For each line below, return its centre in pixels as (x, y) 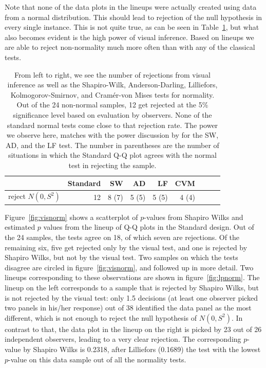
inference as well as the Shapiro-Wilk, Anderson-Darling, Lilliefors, (112, 85)
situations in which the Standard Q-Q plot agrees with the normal (112, 155)
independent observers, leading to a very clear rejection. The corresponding (123, 339)
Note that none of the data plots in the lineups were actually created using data (131, 7)
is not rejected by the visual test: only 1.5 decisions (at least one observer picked (131, 297)
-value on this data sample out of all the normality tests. (97, 359)
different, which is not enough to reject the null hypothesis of (101, 317)
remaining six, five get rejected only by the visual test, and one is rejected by (126, 247)
